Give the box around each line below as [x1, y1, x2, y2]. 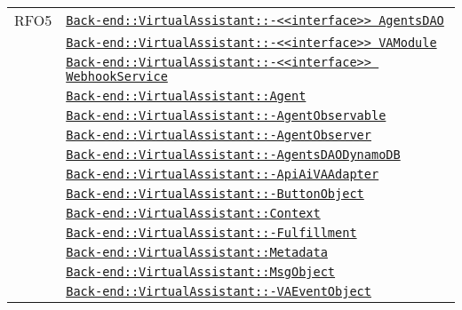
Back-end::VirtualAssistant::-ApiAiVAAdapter [66, 167, 379, 181]
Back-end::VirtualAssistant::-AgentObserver [66, 128, 371, 142]
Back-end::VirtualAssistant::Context [66, 206, 321, 220]
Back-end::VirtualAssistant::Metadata [66, 245, 328, 259]
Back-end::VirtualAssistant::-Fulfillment [66, 226, 357, 240]
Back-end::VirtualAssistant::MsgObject [66, 265, 336, 279]
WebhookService [66, 69, 168, 83]
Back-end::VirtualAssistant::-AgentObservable [66, 108, 386, 123]
